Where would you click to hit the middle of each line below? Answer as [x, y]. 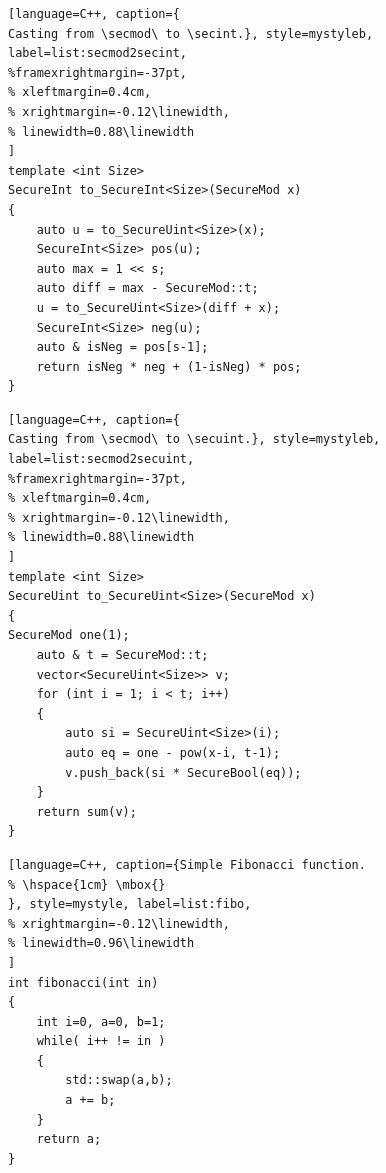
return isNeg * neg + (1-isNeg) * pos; [169, 366]
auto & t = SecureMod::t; [122, 655]
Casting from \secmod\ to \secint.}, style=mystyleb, [191, 33]
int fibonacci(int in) [83, 982]
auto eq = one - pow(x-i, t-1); [173, 752]
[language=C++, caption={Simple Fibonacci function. [187, 864]
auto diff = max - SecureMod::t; [147, 288]
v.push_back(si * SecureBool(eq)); [183, 772]
